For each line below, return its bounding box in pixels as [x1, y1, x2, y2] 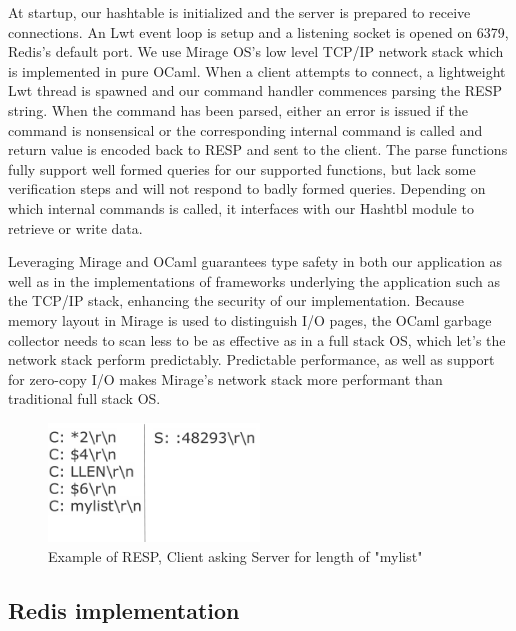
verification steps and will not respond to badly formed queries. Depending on [8, 178, 486, 199]
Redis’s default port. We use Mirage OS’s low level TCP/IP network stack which [8, 41, 504, 62]
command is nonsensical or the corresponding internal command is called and [8, 119, 483, 140]
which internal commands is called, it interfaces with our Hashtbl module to [8, 197, 474, 218]
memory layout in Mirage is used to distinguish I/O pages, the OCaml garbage [8, 309, 492, 330]
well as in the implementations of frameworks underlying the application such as [8, 270, 501, 291]
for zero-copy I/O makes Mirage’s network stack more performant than [8, 368, 443, 389]
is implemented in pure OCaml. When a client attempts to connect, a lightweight [8, 60, 506, 81]
